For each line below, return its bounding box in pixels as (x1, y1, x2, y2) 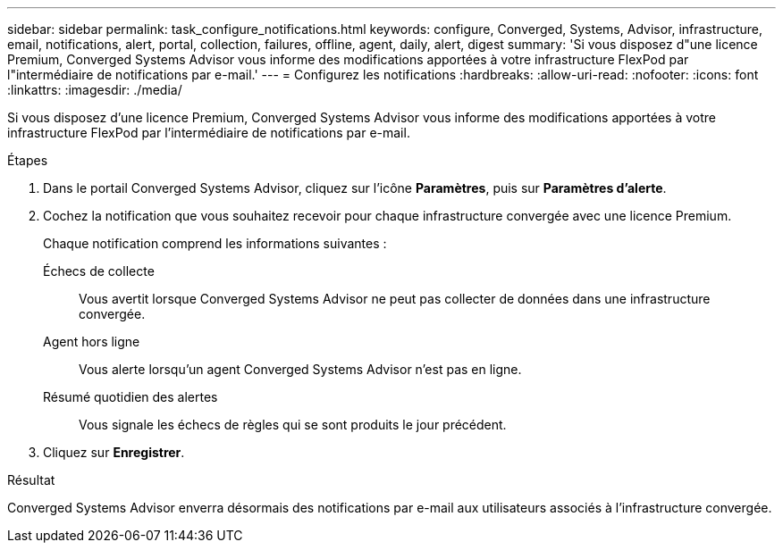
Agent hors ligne (43, 334, 140, 349)
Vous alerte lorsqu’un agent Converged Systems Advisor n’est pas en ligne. (79, 362, 522, 377)
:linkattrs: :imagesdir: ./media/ (7, 82, 182, 97)
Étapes (7, 153, 48, 168)
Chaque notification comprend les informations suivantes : (43, 236, 387, 251)
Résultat (7, 472, 55, 487)
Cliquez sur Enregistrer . (43, 445, 185, 460)
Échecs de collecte (43, 263, 155, 279)
